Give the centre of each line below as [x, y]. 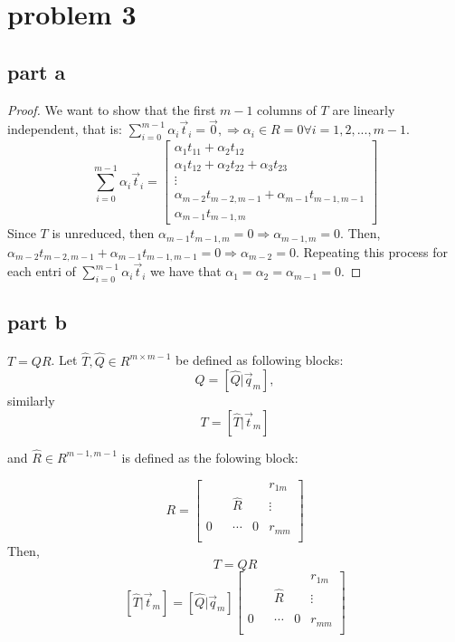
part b [37, 322]
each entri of [42, 271]
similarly [31, 401]
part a [37, 71]
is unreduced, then [103, 233]
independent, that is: [65, 129]
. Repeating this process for [372, 251]
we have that [186, 271]
